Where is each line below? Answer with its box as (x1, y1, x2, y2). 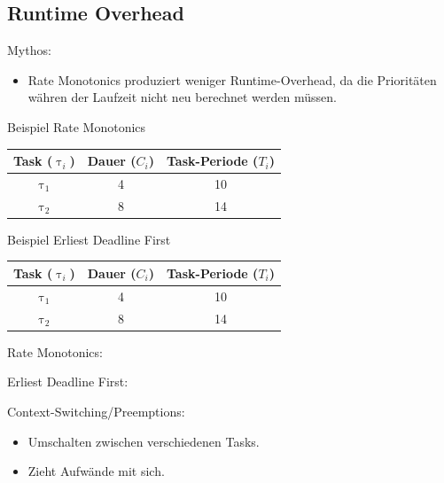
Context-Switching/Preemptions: (7, 401, 185, 420)
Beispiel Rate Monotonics (7, 117, 146, 136)
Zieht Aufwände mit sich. (27, 462, 165, 480)
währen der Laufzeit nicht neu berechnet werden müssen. (27, 88, 337, 106)
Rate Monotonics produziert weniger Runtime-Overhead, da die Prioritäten (27, 70, 437, 89)
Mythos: (7, 41, 51, 59)
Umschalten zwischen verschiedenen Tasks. (27, 432, 260, 450)
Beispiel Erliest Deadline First (7, 230, 171, 248)
